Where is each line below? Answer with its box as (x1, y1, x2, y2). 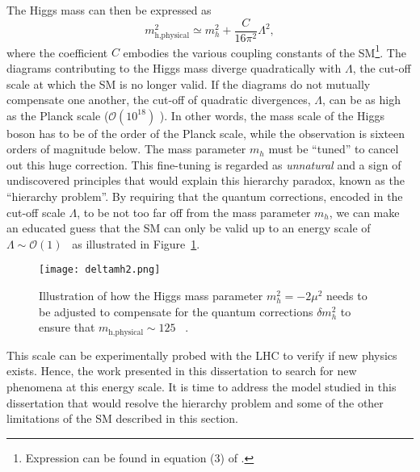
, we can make (329, 203, 400, 220)
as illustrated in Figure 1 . (72, 235, 200, 252)
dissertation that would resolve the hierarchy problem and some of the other (6, 394, 384, 411)
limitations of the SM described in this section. (6, 410, 238, 427)
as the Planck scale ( (6, 107, 109, 123)
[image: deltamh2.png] (39, 264, 161, 276)
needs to (326, 287, 367, 304)
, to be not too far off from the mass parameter (77, 203, 311, 220)
